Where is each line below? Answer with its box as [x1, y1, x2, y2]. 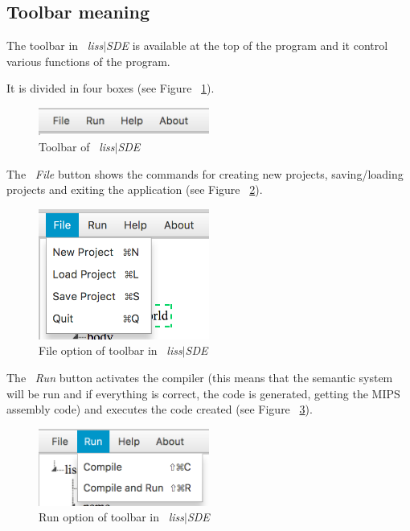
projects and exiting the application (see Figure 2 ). [6, 181, 263, 198]
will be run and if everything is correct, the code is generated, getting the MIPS [6, 385, 400, 401]
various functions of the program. [6, 52, 170, 69]
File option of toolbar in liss [39, 342, 182, 359]
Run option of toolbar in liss [39, 508, 185, 525]
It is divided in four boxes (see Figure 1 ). [6, 80, 215, 97]
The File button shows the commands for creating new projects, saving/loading [6, 165, 404, 182]
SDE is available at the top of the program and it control [106, 37, 388, 54]
